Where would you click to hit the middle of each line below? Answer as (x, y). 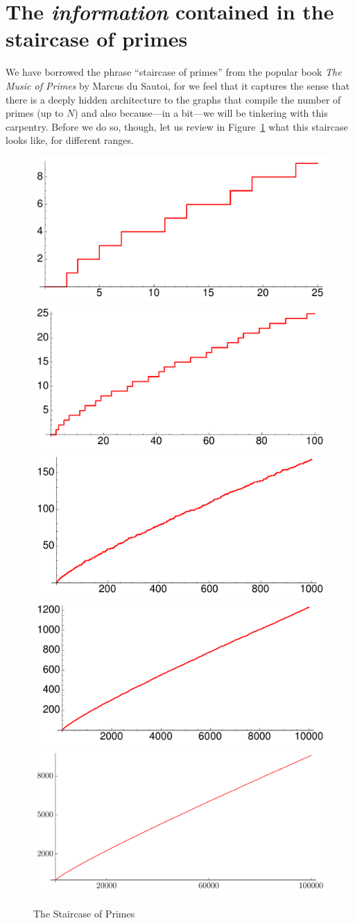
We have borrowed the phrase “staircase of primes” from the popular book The (174, 72)
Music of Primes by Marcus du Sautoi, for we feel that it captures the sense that (178, 85)
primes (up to (35, 113)
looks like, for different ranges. (70, 140)
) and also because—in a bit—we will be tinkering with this (201, 113)
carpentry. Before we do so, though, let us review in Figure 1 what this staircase (177, 126)
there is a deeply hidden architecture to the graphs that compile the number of (173, 99)
